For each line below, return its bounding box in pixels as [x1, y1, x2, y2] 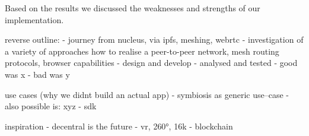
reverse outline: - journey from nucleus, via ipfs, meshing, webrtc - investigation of [5, 33, 304, 46]
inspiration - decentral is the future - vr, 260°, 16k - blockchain [5, 119, 233, 132]
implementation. [5, 13, 64, 26]
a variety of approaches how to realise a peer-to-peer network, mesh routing [5, 45, 279, 57]
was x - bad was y [5, 68, 70, 80]
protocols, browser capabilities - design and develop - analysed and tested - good [5, 56, 298, 69]
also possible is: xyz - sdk [5, 100, 97, 112]
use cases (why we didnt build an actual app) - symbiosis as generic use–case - [5, 88, 289, 100]
